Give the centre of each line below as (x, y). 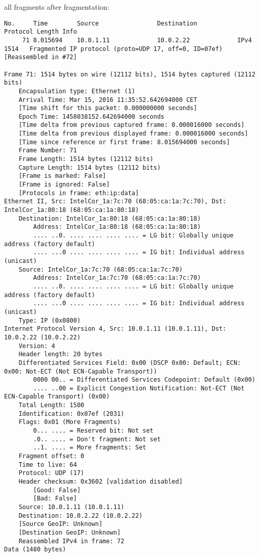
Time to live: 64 (48, 465)
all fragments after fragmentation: (57, 7)
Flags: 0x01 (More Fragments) (70, 422)
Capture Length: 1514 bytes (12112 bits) (90, 167)
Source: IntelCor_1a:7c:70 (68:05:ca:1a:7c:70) (100, 269)
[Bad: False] (55, 499)
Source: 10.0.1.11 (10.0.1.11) (71, 507)
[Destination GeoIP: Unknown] (70, 532)
